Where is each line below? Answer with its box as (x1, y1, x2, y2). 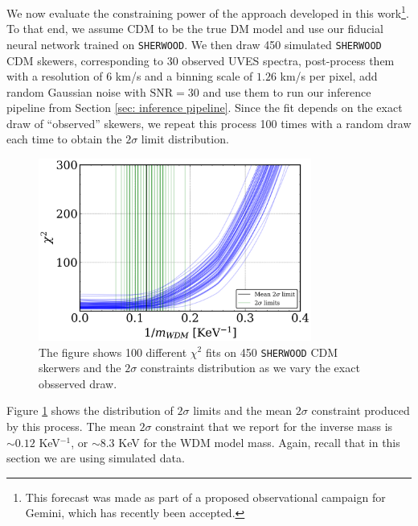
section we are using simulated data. (6, 449, 185, 466)
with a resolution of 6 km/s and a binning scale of (6, 68, 253, 85)
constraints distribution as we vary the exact (140, 359, 360, 376)
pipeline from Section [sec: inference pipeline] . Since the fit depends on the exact (6, 99, 403, 116)
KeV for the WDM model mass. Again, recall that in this (118, 433, 400, 450)
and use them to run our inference (203, 83, 371, 100)
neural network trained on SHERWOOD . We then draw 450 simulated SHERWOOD (6, 35, 382, 52)
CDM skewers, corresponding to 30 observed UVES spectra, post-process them (6, 52, 395, 68)
